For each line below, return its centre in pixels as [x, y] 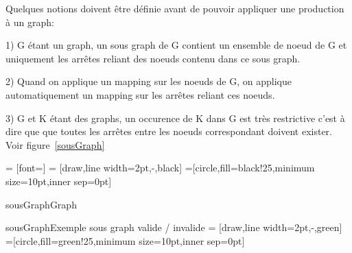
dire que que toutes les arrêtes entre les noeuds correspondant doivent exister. [169, 131]
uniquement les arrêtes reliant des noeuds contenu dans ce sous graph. [153, 58]
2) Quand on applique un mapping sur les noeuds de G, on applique [149, 81]
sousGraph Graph [41, 204]
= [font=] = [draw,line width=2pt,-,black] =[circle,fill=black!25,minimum [160, 168]
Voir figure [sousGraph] [55, 144]
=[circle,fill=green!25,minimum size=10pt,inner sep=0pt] [125, 240]
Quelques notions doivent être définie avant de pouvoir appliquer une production [175, 8]
